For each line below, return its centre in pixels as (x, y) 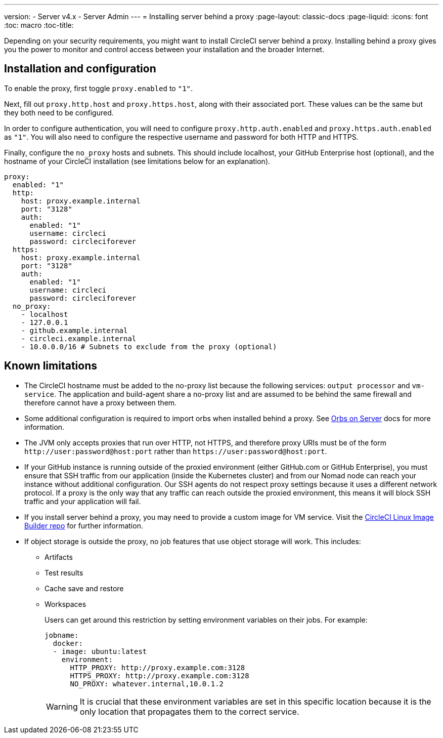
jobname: (62, 635)
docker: (68, 643)
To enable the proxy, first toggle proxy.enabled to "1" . (99, 88)
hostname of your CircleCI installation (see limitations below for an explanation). (137, 161)
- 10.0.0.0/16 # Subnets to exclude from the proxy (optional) (149, 346)
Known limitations (51, 366)
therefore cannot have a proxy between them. (101, 402)
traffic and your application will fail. (83, 501)
